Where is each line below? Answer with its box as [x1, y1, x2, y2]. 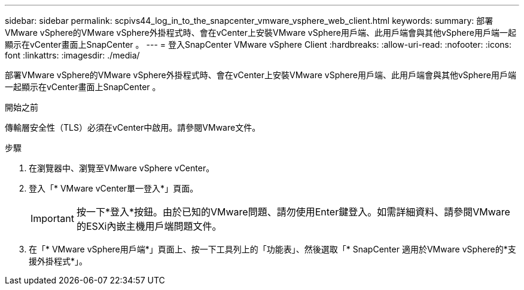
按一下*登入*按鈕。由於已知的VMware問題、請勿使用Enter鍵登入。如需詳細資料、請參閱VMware [76, 206, 510, 218]
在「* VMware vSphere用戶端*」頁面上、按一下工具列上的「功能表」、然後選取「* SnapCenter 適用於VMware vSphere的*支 [29, 244, 516, 254]
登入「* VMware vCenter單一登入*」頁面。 [29, 183, 199, 193]
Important [31, 212, 74, 224]
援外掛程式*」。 [29, 256, 88, 266]
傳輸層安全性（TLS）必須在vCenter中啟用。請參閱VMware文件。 [5, 122, 261, 132]
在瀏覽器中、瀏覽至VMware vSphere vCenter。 [29, 163, 215, 173]
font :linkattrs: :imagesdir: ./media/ [5, 50, 140, 60]
